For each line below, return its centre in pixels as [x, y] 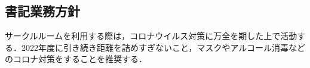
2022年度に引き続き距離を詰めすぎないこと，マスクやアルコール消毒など [163, 47]
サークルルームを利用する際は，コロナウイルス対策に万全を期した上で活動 [151, 36]
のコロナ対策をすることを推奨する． [76, 59]
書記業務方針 [42, 11]
